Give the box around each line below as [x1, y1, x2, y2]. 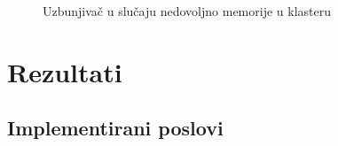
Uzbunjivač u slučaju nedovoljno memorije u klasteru [43, 2, 331, 19]
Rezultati [7, 53, 122, 89]
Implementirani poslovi [7, 114, 224, 142]
